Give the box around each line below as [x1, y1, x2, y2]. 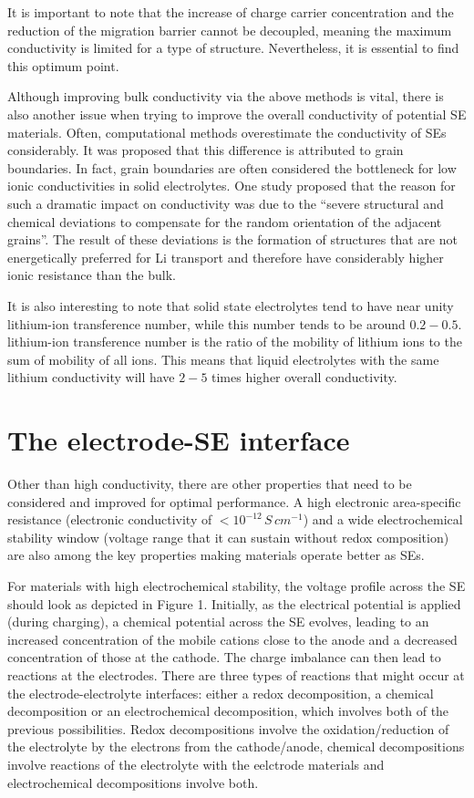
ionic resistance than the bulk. [7, 265, 176, 285]
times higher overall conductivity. [211, 368, 397, 387]
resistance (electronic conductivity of [7, 510, 212, 529]
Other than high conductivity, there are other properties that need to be [7, 474, 412, 492]
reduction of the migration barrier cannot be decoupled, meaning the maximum [7, 20, 452, 39]
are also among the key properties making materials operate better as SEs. [7, 545, 425, 565]
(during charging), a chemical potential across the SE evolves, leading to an [7, 612, 429, 631]
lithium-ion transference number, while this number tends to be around [7, 314, 406, 333]
